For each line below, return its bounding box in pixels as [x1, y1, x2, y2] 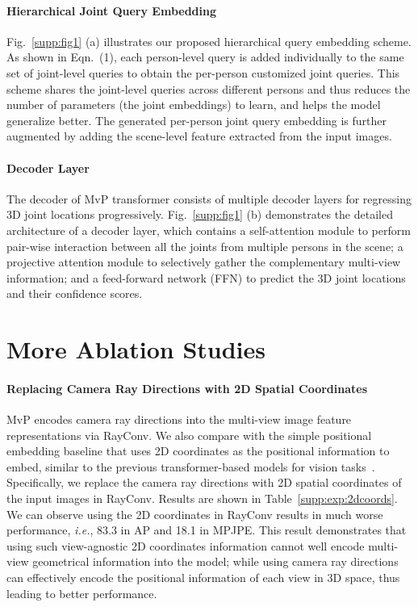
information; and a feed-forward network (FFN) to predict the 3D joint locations [6, 269, 406, 286]
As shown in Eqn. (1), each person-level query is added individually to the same [6, 48, 404, 65]
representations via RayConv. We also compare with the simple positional [6, 426, 372, 443]
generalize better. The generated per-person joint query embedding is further [6, 111, 387, 128]
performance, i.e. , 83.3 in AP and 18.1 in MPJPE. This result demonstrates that [6, 521, 407, 538]
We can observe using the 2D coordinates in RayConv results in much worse [6, 505, 383, 522]
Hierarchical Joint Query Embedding [6, 2, 217, 19]
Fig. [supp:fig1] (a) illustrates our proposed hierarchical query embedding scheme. [6, 32, 412, 49]
